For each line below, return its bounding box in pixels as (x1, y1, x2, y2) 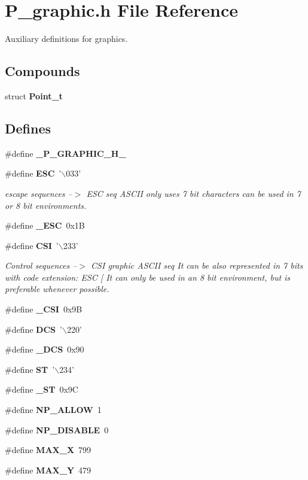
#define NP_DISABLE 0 (5, 423, 109, 436)
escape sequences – (5, 187, 72, 199)
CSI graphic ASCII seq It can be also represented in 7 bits (91, 259, 303, 272)
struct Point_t (5, 89, 63, 102)
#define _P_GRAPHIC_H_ (5, 147, 126, 159)
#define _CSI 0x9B (5, 303, 83, 315)
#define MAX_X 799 (5, 443, 92, 456)
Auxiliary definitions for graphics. (5, 32, 128, 45)
